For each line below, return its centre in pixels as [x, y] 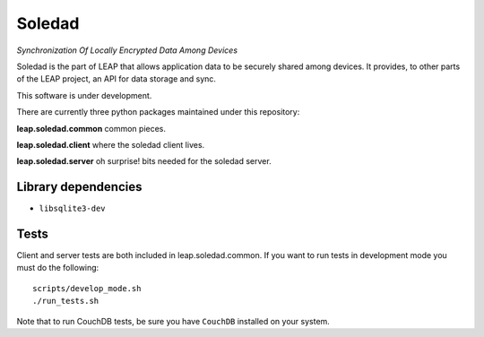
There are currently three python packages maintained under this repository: [158, 112]
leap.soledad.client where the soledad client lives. [111, 144]
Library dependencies [79, 187]
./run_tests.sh [66, 301]
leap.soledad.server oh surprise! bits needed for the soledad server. [144, 161]
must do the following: [58, 268]
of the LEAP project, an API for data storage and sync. [117, 79]
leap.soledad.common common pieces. [91, 128]
